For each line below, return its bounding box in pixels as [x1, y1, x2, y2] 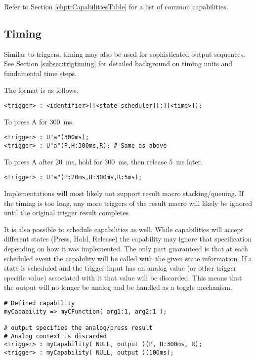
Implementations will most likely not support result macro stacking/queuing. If [4, 188, 244, 198]
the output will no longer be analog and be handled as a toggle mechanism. [4, 282, 232, 292]
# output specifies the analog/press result [4, 324, 153, 331]
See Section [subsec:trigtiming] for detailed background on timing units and [4, 58, 233, 69]
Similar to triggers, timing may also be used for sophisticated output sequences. [4, 48, 245, 59]
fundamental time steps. [4, 68, 77, 78]
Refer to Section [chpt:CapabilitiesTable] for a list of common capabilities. [4, 1, 228, 11]
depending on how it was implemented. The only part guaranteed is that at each [4, 243, 248, 253]
